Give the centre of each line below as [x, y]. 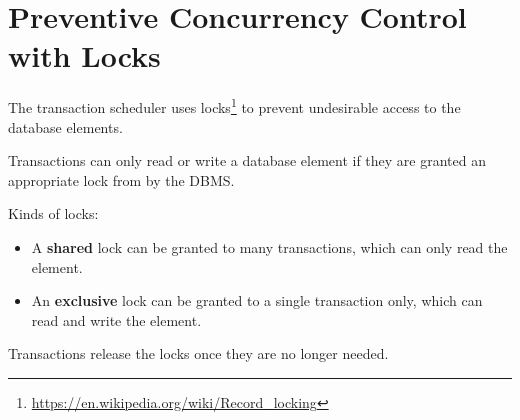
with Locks [84, 55]
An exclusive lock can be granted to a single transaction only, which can [257, 300]
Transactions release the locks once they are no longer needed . [198, 353]
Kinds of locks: [53, 213]
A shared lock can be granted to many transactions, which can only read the [269, 246]
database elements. [65, 126]
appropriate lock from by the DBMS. [121, 179]
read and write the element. [116, 319]
